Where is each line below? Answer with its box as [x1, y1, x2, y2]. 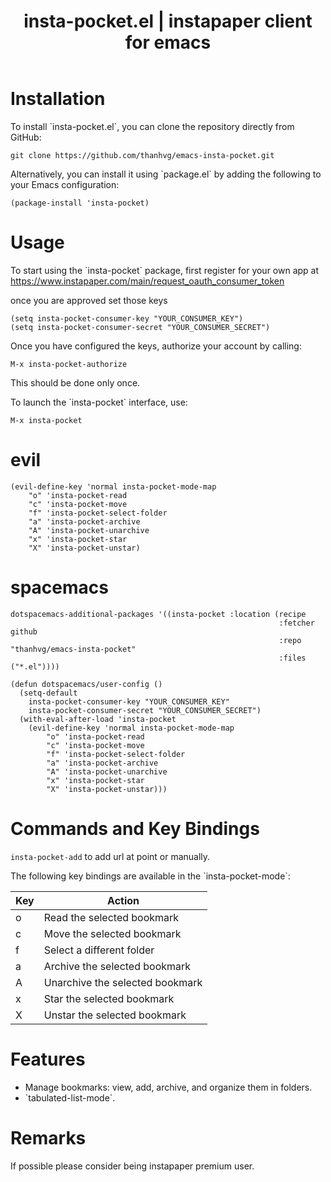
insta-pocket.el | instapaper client [23, 10, 313, 33]
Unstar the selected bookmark [43, 1008, 187, 1022]
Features [10, 1048, 86, 1070]
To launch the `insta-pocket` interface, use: [10, 396, 188, 408]
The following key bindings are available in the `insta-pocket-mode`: [10, 870, 291, 882]
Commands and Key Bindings [10, 817, 260, 840]
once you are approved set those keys [10, 294, 168, 306]
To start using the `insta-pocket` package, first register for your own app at [10, 264, 320, 276]
